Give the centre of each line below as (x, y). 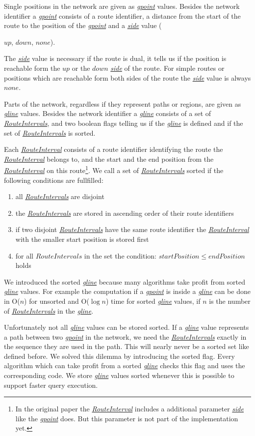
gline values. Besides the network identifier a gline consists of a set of (108, 113)
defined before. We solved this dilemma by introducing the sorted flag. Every (119, 356)
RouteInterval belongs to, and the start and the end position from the (109, 159)
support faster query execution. (51, 385)
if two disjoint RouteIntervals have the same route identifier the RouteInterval (132, 229)
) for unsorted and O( (57, 301)
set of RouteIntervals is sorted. (50, 132)
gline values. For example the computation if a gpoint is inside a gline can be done (127, 291)
